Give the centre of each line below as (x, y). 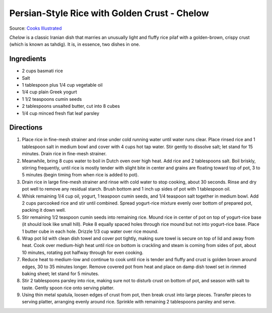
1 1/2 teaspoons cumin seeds (52, 99)
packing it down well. (44, 210)
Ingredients (28, 59)
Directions (26, 128)
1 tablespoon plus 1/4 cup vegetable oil (62, 85)
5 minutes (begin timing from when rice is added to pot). (80, 175)
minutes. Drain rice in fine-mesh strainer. (64, 154)
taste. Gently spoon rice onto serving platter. (68, 288)
